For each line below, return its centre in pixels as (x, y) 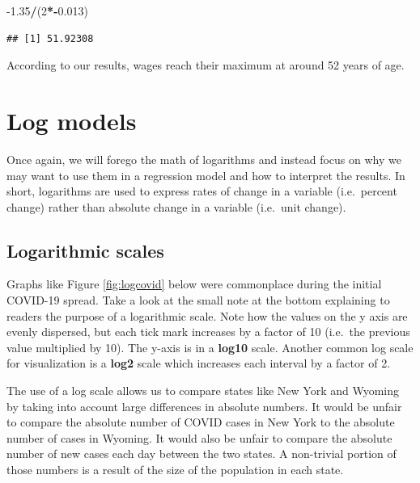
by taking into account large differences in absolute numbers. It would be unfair (204, 406)
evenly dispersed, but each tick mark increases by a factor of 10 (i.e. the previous (208, 332)
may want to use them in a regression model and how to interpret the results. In (206, 175)
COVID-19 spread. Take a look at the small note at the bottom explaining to (198, 300)
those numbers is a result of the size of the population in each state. (175, 470)
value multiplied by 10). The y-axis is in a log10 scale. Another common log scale (210, 347)
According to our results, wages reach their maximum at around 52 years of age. (206, 65)
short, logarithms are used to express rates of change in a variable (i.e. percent (202, 191)
